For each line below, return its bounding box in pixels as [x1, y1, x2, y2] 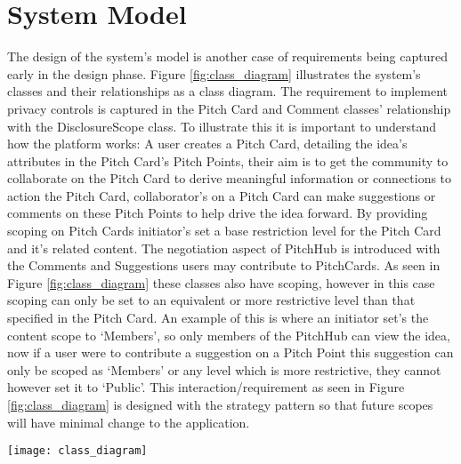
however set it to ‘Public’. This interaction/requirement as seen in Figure [7, 378, 405, 396]
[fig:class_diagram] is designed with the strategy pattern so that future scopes [7, 396, 433, 413]
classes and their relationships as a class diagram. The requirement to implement [7, 82, 449, 100]
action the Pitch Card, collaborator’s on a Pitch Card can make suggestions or [7, 186, 436, 204]
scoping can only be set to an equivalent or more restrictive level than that [7, 291, 416, 309]
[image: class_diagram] [7, 444, 148, 458]
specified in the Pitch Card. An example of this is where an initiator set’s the [7, 308, 429, 327]
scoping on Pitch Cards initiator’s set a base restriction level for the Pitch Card [7, 221, 441, 240]
